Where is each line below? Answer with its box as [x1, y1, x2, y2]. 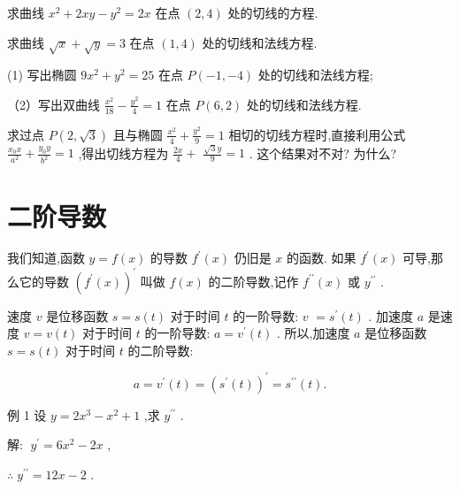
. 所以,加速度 [276, 324, 350, 342]
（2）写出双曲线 [7, 95, 100, 113]
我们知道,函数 [7, 248, 85, 267]
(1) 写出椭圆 [7, 65, 77, 84]
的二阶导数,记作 [208, 271, 299, 290]
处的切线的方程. [227, 4, 318, 21]
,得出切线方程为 [78, 143, 169, 162]
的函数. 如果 [286, 248, 356, 267]
